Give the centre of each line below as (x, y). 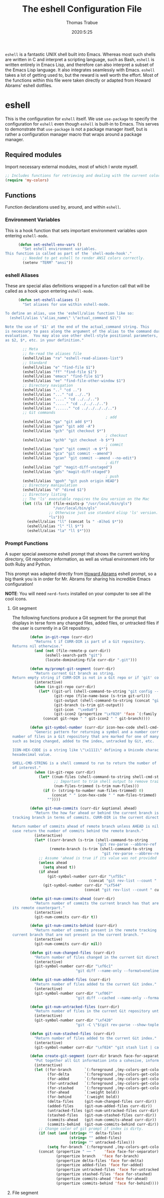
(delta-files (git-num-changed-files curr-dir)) (102, 1102)
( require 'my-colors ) (27, 180)
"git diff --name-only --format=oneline (117, 971)
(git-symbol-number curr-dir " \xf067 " (73, 993)
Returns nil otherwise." (37, 646)
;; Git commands (39, 413)
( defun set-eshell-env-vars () (50, 245)
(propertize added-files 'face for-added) (100, 1165)
